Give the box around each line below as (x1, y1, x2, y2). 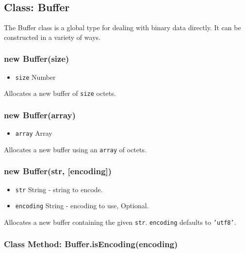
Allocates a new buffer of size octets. (4, 88, 116, 98)
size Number (15, 72, 56, 82)
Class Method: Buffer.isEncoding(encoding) (4, 237, 178, 250)
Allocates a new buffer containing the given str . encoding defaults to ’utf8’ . (4, 217, 236, 227)
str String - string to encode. (15, 184, 103, 194)
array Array (15, 128, 52, 138)
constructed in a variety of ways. (4, 32, 100, 42)
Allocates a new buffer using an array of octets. (4, 144, 147, 154)
